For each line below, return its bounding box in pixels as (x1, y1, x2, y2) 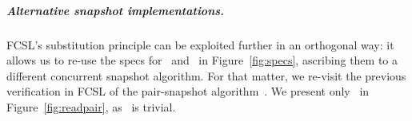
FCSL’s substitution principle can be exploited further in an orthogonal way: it (6, 36, 394, 53)
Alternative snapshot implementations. (6, 2, 225, 18)
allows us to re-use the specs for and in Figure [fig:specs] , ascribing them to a (6, 52, 398, 68)
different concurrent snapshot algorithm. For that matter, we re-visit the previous (6, 67, 406, 84)
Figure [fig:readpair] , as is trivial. (6, 98, 176, 115)
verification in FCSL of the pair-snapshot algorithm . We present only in (6, 83, 370, 100)
